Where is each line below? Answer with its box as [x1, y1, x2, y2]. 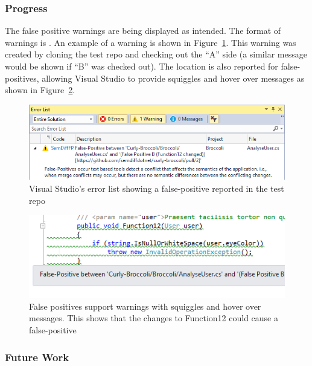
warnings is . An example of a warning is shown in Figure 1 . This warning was [5, 36, 296, 48]
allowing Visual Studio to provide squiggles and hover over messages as [42, 71, 305, 84]
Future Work [5, 349, 69, 364]
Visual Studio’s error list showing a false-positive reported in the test [29, 181, 284, 194]
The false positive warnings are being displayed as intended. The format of [5, 24, 281, 37]
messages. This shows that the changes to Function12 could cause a [29, 312, 278, 324]
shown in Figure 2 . [5, 83, 75, 96]
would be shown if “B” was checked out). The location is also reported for [5, 60, 278, 72]
